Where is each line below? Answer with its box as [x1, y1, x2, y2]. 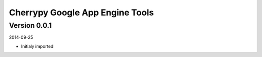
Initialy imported [21, 43, 53, 49]
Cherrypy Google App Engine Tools [9, 7, 154, 18]
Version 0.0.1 [9, 21, 52, 30]
